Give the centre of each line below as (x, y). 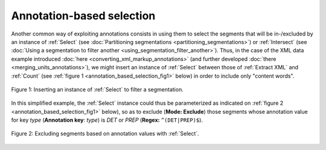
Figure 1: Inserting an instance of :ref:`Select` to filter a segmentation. (97, 89)
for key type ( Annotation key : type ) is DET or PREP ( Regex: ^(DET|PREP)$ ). (107, 120)
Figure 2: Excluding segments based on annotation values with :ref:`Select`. (105, 134)
